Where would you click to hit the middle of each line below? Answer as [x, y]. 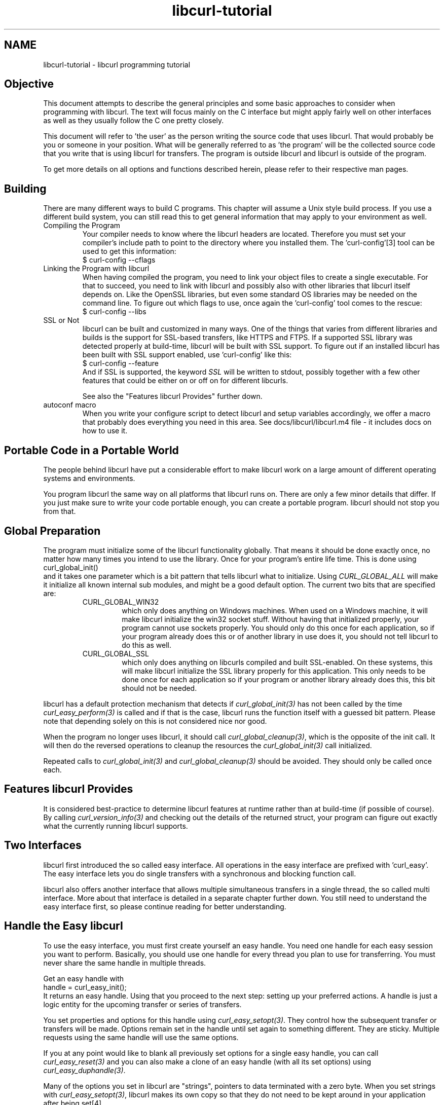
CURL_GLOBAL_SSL [116, 653]
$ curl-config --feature [120, 363]
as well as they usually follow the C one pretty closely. [134, 121]
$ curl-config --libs [114, 312]
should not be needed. [159, 688]
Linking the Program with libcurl [96, 269]
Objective [29, 84]
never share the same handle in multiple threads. [125, 963]
